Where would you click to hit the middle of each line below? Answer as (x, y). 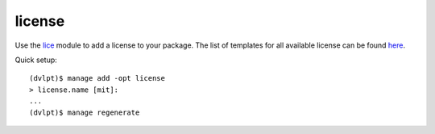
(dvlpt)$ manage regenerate (85, 112)
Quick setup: (36, 60)
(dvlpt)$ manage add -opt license (97, 78)
